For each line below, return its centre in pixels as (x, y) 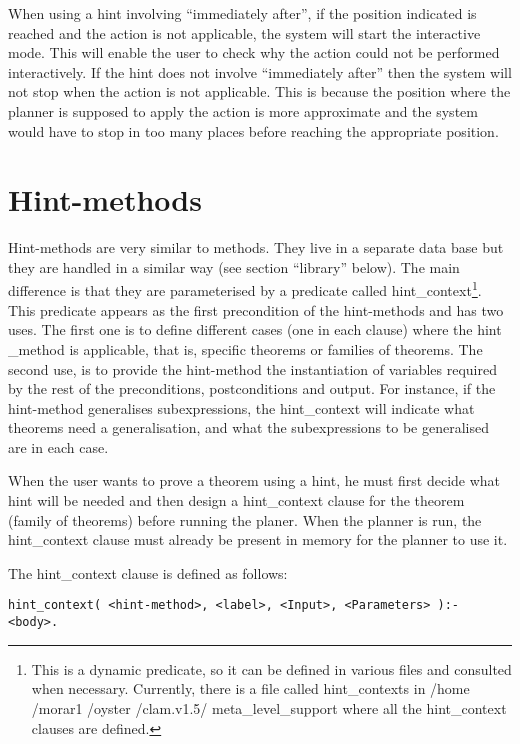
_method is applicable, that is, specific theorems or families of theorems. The (245, 348)
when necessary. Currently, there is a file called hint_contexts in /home (250, 688)
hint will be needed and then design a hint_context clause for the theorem (236, 500)
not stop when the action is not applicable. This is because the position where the (259, 91)
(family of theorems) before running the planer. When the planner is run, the (245, 519)
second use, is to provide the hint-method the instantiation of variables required (253, 368)
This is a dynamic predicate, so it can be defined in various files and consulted (271, 668)
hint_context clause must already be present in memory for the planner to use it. (258, 539)
